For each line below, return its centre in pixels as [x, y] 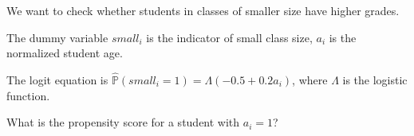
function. [28, 95]
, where [310, 80]
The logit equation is [57, 80]
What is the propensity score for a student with [123, 122]
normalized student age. [65, 53]
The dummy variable [57, 37]
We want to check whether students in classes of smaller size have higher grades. [203, 10]
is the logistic [375, 80]
